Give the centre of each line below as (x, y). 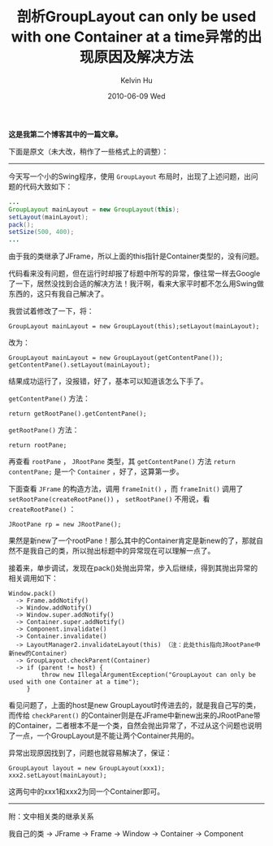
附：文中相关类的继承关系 (51, 817)
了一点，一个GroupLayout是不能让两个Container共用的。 (104, 735)
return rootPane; (38, 445)
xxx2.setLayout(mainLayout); (58, 776)
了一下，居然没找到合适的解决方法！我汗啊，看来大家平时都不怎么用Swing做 (136, 284)
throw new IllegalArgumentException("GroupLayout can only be (148, 675)
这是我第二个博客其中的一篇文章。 (65, 134)
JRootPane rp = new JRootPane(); (65, 525)
